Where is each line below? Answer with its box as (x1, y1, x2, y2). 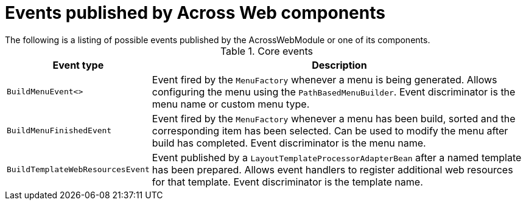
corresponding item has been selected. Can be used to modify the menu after (152, 124, 508, 137)
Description (312, 58, 367, 71)
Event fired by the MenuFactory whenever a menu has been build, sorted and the (152, 112, 516, 125)
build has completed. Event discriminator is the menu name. (152, 136, 426, 149)
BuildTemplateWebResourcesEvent (7, 165, 150, 175)
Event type (52, 58, 104, 71)
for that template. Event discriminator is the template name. (152, 175, 423, 188)
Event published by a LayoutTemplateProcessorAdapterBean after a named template (152, 151, 522, 164)
